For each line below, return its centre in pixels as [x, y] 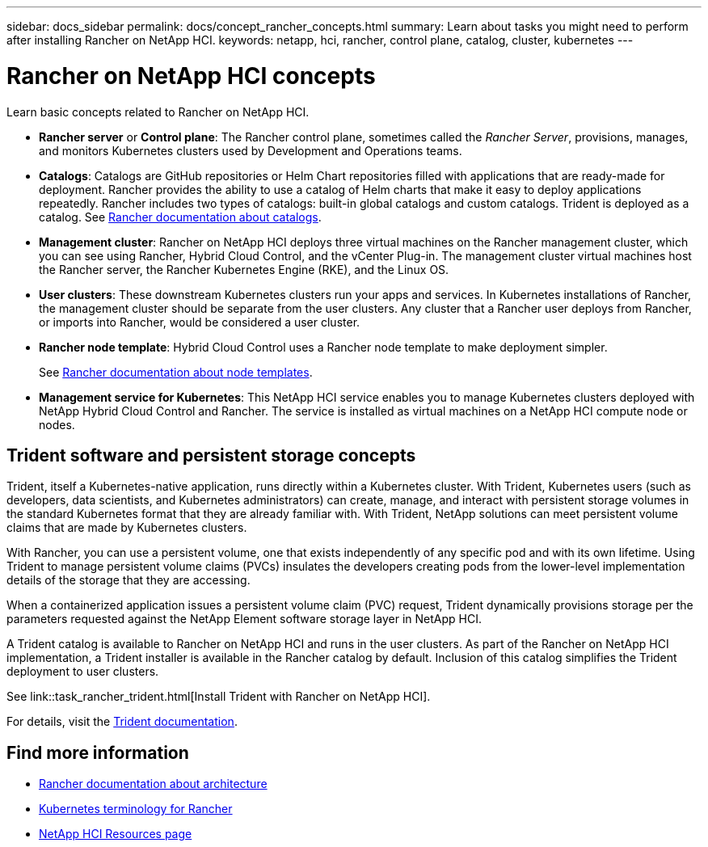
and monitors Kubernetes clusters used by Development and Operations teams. [251, 150]
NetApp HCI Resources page [116, 834]
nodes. [57, 424]
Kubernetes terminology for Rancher [136, 809]
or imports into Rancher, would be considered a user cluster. [200, 322]
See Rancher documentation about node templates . [176, 372]
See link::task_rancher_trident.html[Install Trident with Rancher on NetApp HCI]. [219, 697]
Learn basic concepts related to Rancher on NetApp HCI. [158, 112]
